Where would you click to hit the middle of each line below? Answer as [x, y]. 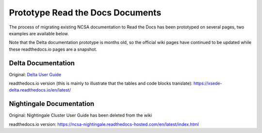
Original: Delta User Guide [35, 74]
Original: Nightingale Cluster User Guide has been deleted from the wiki [81, 115]
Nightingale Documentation [52, 104]
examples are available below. [39, 33]
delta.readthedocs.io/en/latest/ [40, 90]
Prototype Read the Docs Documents [85, 13]
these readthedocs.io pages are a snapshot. [53, 49]
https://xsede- [208, 83]
